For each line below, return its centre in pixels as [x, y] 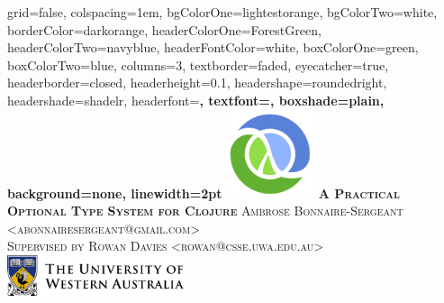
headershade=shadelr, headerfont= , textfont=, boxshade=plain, [196, 100]
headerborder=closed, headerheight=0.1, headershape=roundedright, [197, 83]
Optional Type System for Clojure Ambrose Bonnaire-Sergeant [205, 211]
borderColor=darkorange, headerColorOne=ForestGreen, [164, 29]
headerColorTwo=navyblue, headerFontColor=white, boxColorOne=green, [213, 47]
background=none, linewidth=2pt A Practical [204, 193]
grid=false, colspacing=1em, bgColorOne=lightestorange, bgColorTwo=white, [222, 12]
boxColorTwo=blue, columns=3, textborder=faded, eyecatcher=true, [198, 64]
